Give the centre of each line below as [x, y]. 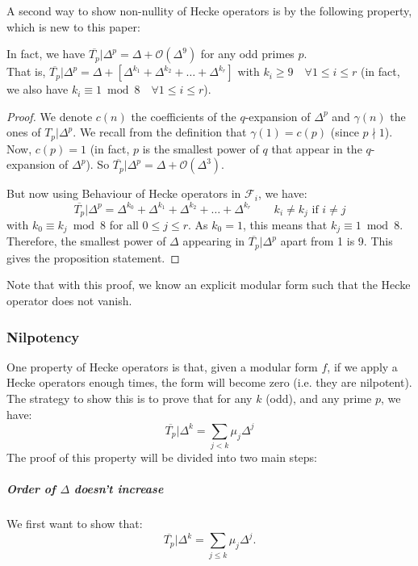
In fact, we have [46, 54]
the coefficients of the [184, 116]
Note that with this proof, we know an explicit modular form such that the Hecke [209, 285]
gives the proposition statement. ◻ [93, 257]
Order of [31, 489]
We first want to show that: [75, 524]
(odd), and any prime [319, 398]
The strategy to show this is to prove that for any [130, 398]
